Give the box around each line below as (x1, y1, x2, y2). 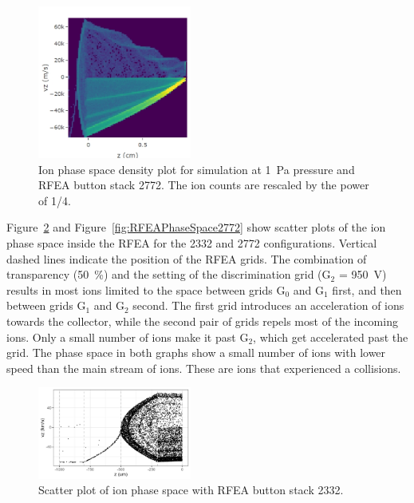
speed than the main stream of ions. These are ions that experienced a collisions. (6, 359, 401, 376)
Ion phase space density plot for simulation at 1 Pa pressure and (38, 160, 355, 177)
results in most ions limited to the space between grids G (6, 281, 286, 298)
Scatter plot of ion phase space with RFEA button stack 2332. (38, 481, 344, 498)
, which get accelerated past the (253, 328, 408, 345)
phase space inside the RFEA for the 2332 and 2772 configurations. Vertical (6, 234, 377, 251)
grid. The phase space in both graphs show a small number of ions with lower (6, 344, 386, 361)
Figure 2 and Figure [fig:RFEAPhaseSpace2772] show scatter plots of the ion (6, 219, 386, 236)
